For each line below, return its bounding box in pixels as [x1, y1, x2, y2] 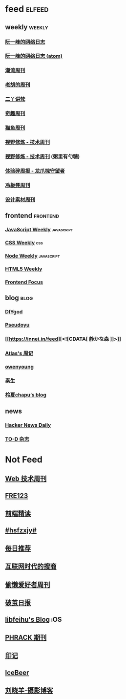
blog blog [5, 294, 33, 302]
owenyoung [5, 363, 34, 370]
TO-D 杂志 [5, 436, 30, 442]
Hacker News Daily [5, 421, 51, 428]
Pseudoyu [5, 321, 30, 328]
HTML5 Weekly [5, 265, 42, 272]
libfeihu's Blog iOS [5, 615, 62, 624]
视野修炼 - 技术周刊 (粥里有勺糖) [5, 153, 80, 160]
